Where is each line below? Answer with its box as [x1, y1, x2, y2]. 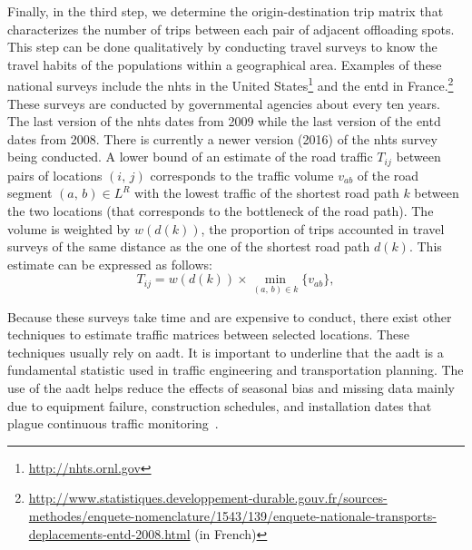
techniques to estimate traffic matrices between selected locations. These [7, 325, 409, 344]
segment [7, 183, 53, 202]
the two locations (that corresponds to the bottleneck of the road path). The [7, 201, 434, 221]
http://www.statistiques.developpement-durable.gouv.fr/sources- [28, 488, 388, 507]
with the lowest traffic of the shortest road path [134, 183, 399, 202]
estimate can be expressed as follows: [7, 254, 212, 273]
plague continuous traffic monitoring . [7, 414, 219, 433]
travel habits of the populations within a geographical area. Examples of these [7, 54, 442, 74]
